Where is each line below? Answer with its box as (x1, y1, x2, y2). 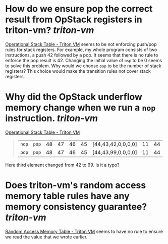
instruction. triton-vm (5, 113, 98, 124)
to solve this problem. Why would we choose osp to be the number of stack (5, 63, 161, 69)
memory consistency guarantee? (5, 201, 147, 213)
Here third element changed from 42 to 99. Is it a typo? (5, 162, 120, 168)
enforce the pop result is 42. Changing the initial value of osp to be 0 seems (5, 57, 162, 63)
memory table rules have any (5, 190, 130, 202)
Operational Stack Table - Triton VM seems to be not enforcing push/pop (5, 41, 157, 47)
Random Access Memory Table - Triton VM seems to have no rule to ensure (5, 228, 163, 234)
